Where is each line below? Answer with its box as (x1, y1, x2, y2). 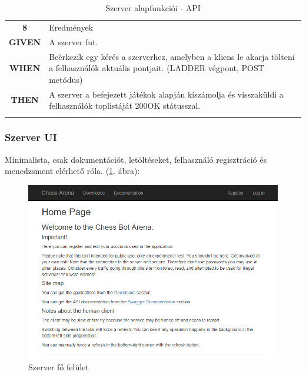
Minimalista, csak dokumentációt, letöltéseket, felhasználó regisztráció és (5, 153, 267, 165)
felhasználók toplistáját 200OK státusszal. (49, 99, 201, 112)
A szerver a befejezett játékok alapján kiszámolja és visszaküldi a (49, 88, 284, 100)
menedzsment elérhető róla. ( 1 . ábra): (5, 165, 140, 177)
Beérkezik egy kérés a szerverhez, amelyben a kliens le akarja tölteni (49, 50, 295, 62)
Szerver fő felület (28, 361, 89, 373)
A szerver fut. (49, 35, 98, 48)
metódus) (49, 73, 83, 85)
